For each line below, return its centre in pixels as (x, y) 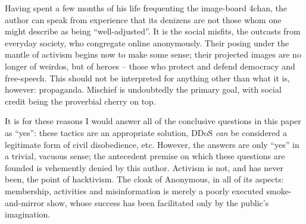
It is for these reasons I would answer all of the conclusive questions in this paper (153, 121)
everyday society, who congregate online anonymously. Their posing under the (147, 42)
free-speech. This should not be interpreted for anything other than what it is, (147, 78)
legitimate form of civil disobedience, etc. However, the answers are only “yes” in (152, 144)
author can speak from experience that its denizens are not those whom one (143, 19)
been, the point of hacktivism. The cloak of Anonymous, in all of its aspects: (144, 179)
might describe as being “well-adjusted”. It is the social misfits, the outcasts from (153, 31)
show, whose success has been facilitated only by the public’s (158, 202)
